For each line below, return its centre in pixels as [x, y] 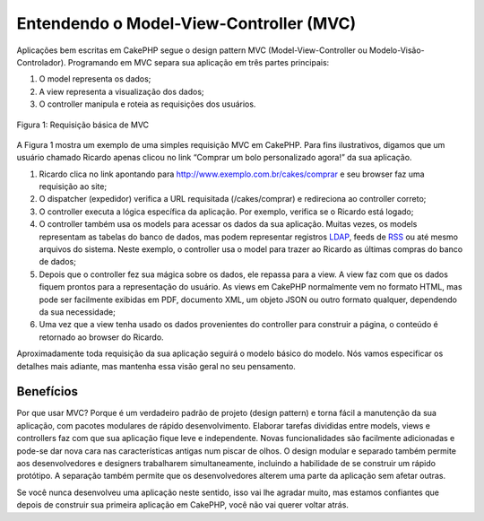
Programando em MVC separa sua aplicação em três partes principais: [199, 62]
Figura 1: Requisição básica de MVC [83, 125]
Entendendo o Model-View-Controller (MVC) [186, 23]
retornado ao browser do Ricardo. [102, 337]
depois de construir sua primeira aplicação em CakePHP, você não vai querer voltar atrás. [183, 505]
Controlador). [41, 62]
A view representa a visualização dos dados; [121, 91]
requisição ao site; [73, 187]
